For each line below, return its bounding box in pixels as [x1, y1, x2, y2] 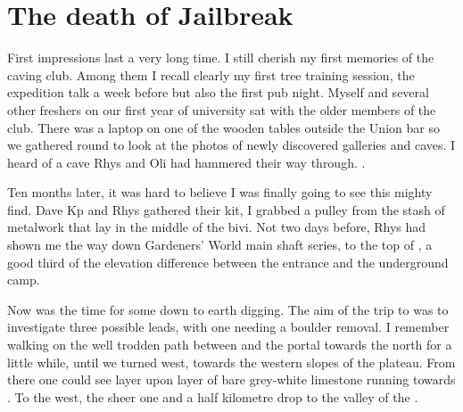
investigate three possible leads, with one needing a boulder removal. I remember [7, 317, 450, 336]
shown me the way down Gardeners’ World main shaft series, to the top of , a [7, 235, 433, 254]
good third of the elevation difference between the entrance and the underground [7, 252, 449, 271]
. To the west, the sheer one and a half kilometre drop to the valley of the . [7, 387, 418, 406]
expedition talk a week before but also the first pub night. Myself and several [7, 83, 429, 102]
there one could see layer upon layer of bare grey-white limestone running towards [7, 370, 456, 389]
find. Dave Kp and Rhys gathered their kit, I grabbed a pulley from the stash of [7, 200, 445, 218]
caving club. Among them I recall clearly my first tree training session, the [7, 65, 415, 84]
